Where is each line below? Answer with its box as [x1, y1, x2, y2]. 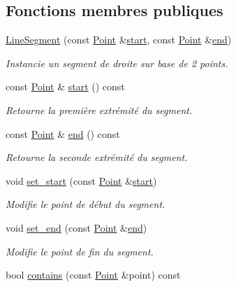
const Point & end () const [6, 126, 120, 141]
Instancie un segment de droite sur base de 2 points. [6, 55, 228, 70]
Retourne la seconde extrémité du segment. [6, 150, 188, 164]
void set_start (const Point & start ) [6, 173, 157, 188]
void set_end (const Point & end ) [6, 220, 147, 234]
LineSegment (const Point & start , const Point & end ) [6, 32, 232, 47]
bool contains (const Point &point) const [6, 267, 181, 282]
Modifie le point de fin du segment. [6, 244, 154, 258]
